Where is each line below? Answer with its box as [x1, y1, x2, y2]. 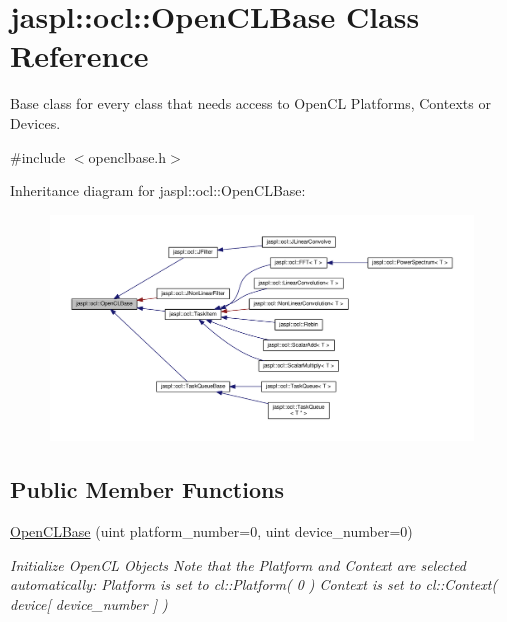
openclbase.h [88, 146, 167, 167]
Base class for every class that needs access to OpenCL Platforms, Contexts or [10, 93, 491, 114]
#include [10, 146, 66, 167]
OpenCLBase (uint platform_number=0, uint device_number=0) [10, 520, 413, 541]
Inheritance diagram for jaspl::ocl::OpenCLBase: [10, 180, 306, 201]
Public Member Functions [10, 474, 284, 505]
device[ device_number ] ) [10, 593, 168, 614]
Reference [10, 35, 149, 76]
